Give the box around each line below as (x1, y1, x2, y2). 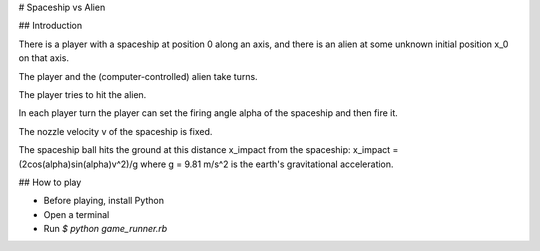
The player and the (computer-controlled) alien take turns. (18, 70, 259, 82)
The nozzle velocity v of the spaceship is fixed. (18, 125, 213, 137)
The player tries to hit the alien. (18, 88, 147, 100)
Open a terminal (43, 208, 110, 220)
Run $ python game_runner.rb (43, 223, 168, 235)
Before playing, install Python (43, 195, 165, 207)
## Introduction (18, 20, 83, 32)
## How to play (18, 176, 82, 188)
